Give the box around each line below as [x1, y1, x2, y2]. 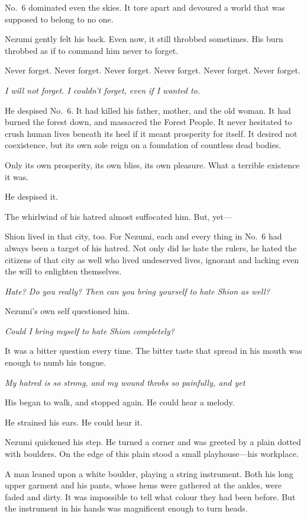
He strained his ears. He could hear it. [5, 415, 143, 428]
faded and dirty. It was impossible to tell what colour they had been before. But [5, 490, 296, 503]
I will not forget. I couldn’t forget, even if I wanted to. [5, 84, 201, 96]
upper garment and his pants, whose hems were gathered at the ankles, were [5, 479, 282, 491]
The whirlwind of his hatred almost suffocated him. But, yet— [5, 210, 232, 222]
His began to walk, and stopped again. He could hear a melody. [5, 396, 235, 408]
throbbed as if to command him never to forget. [5, 44, 179, 56]
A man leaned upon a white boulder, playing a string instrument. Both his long [5, 467, 293, 479]
